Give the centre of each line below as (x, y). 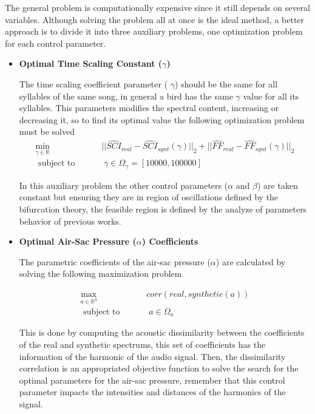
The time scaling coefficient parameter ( (93, 83)
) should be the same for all (226, 83)
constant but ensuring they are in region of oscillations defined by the (149, 197)
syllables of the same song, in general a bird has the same (126, 96)
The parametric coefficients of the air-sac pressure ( (115, 261)
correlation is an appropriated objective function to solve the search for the (159, 368)
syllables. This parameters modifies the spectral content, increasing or (149, 108)
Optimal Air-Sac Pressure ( (78, 241)
